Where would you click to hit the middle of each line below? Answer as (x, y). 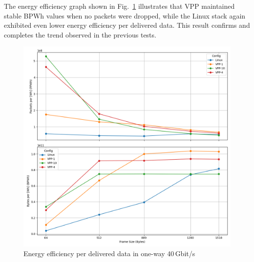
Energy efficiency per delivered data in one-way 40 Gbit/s (109, 253)
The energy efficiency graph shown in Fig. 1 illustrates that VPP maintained (119, 6)
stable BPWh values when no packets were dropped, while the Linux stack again (125, 15)
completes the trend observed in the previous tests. (80, 34)
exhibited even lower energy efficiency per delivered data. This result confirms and (127, 25)
